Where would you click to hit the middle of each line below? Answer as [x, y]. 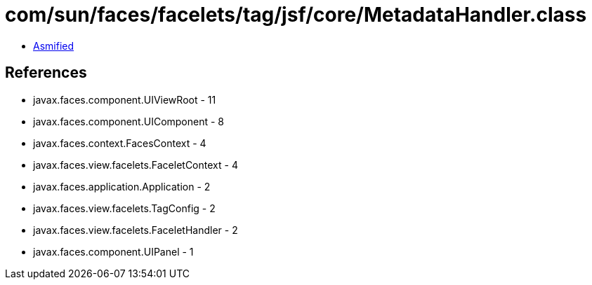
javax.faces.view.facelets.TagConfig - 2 [124, 208]
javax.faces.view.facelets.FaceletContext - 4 [136, 165]
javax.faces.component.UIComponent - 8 [129, 121]
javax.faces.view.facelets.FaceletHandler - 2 [136, 230]
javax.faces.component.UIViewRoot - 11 [125, 99]
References [46, 73]
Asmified [54, 46]
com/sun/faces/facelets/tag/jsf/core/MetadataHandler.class [296, 15]
